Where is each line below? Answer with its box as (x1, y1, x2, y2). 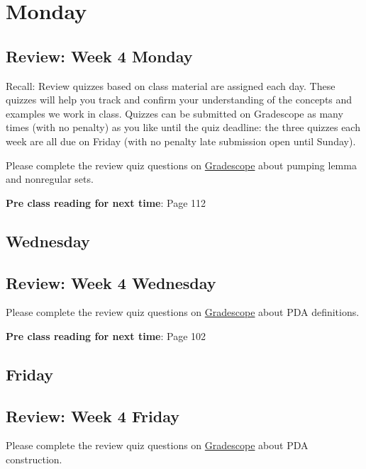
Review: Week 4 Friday (6, 405, 179, 426)
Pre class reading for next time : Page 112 (6, 195, 206, 210)
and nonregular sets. (6, 171, 94, 186)
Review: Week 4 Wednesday (6, 271, 216, 293)
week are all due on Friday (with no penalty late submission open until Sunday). (6, 133, 356, 148)
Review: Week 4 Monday (6, 45, 193, 67)
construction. (6, 452, 62, 467)
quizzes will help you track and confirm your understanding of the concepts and (6, 92, 353, 107)
